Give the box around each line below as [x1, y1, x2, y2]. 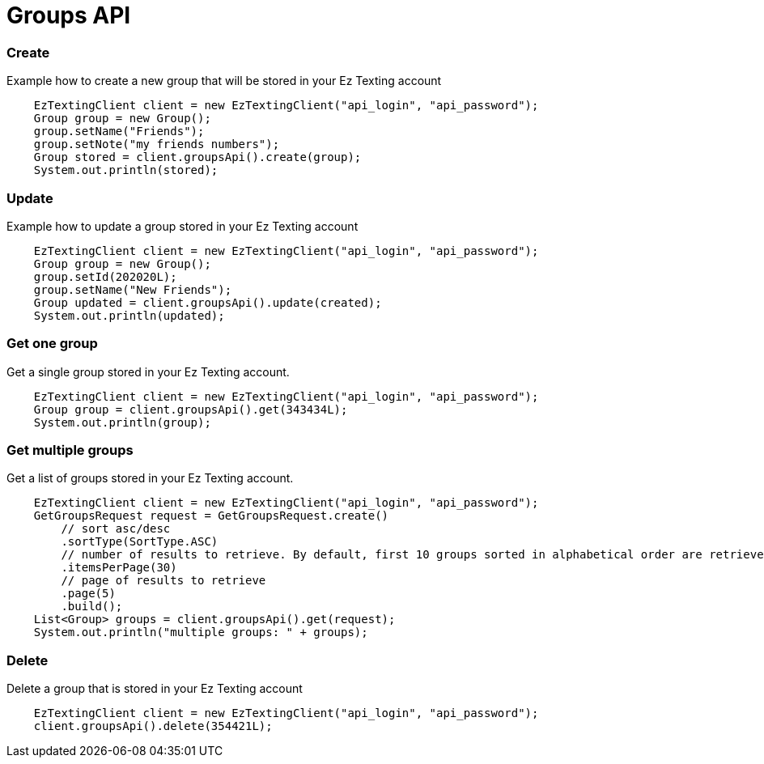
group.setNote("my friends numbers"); [33, 138, 280, 151]
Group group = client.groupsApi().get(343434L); [33, 402, 348, 416]
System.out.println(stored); [33, 163, 219, 177]
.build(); [61, 600, 123, 613]
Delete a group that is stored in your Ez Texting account [6, 681, 303, 696]
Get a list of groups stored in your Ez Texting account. [6, 471, 294, 486]
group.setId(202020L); [33, 270, 177, 283]
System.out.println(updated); [33, 308, 225, 322]
